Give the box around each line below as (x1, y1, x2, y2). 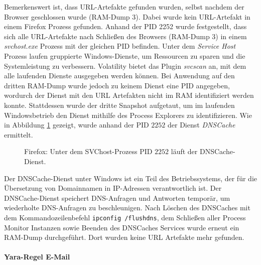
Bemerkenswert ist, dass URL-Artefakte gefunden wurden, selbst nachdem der (4, 2, 244, 12)
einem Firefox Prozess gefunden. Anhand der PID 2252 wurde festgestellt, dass (4, 21, 247, 32)
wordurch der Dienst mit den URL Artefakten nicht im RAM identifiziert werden (4, 90, 254, 100)
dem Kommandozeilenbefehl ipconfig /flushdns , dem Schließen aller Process (4, 212, 246, 222)
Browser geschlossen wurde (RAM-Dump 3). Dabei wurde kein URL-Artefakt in (4, 11, 250, 22)
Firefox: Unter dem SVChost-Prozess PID (24, 146, 153, 157)
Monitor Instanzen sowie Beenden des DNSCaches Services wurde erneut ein (4, 222, 239, 232)
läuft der (171, 146, 198, 157)
